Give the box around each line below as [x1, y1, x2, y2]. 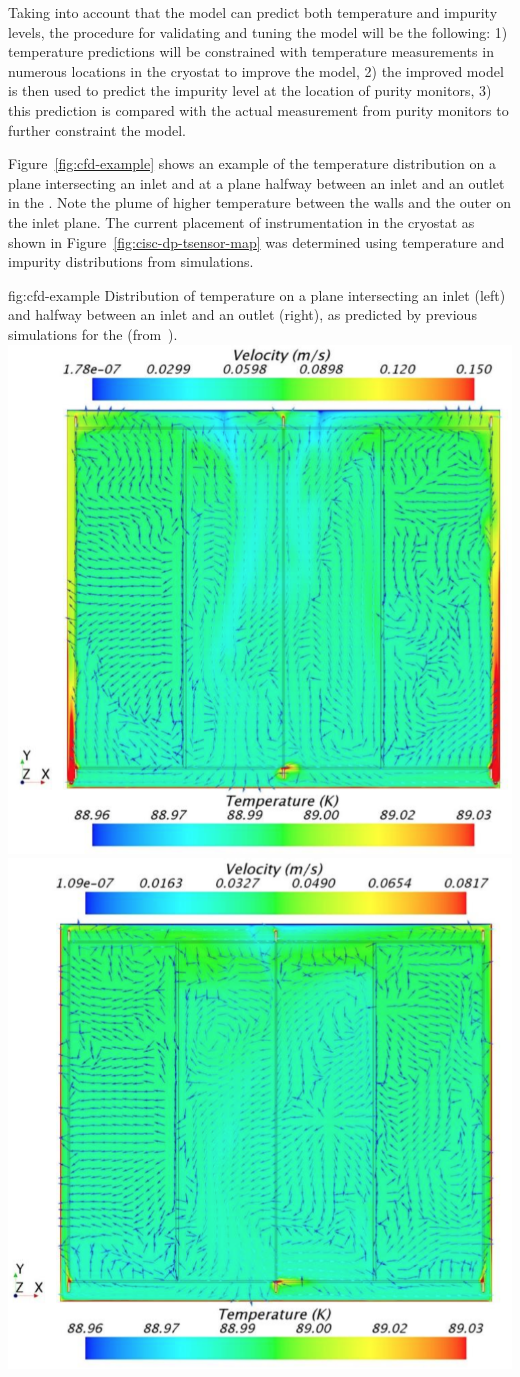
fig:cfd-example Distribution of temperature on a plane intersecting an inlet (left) [8, 284, 506, 305]
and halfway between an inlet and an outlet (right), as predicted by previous [8, 304, 477, 325]
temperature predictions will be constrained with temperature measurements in [8, 41, 494, 62]
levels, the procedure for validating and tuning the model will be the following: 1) [8, 21, 508, 42]
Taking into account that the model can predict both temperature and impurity [8, 2, 498, 22]
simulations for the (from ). [8, 323, 178, 344]
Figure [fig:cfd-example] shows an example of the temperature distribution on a [8, 153, 496, 174]
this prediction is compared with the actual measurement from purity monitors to [8, 99, 509, 120]
